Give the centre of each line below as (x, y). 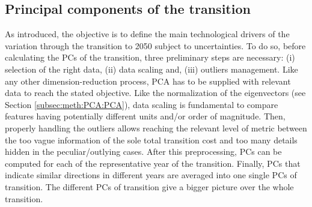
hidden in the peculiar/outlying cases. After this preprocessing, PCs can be (143, 151)
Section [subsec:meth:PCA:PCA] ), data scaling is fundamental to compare (142, 104)
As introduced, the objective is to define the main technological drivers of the (147, 34)
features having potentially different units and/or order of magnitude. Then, (145, 116)
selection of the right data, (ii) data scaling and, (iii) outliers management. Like (151, 69)
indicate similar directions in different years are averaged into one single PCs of (151, 175)
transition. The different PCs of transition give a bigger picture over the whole (149, 186)
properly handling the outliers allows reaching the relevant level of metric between (156, 127)
